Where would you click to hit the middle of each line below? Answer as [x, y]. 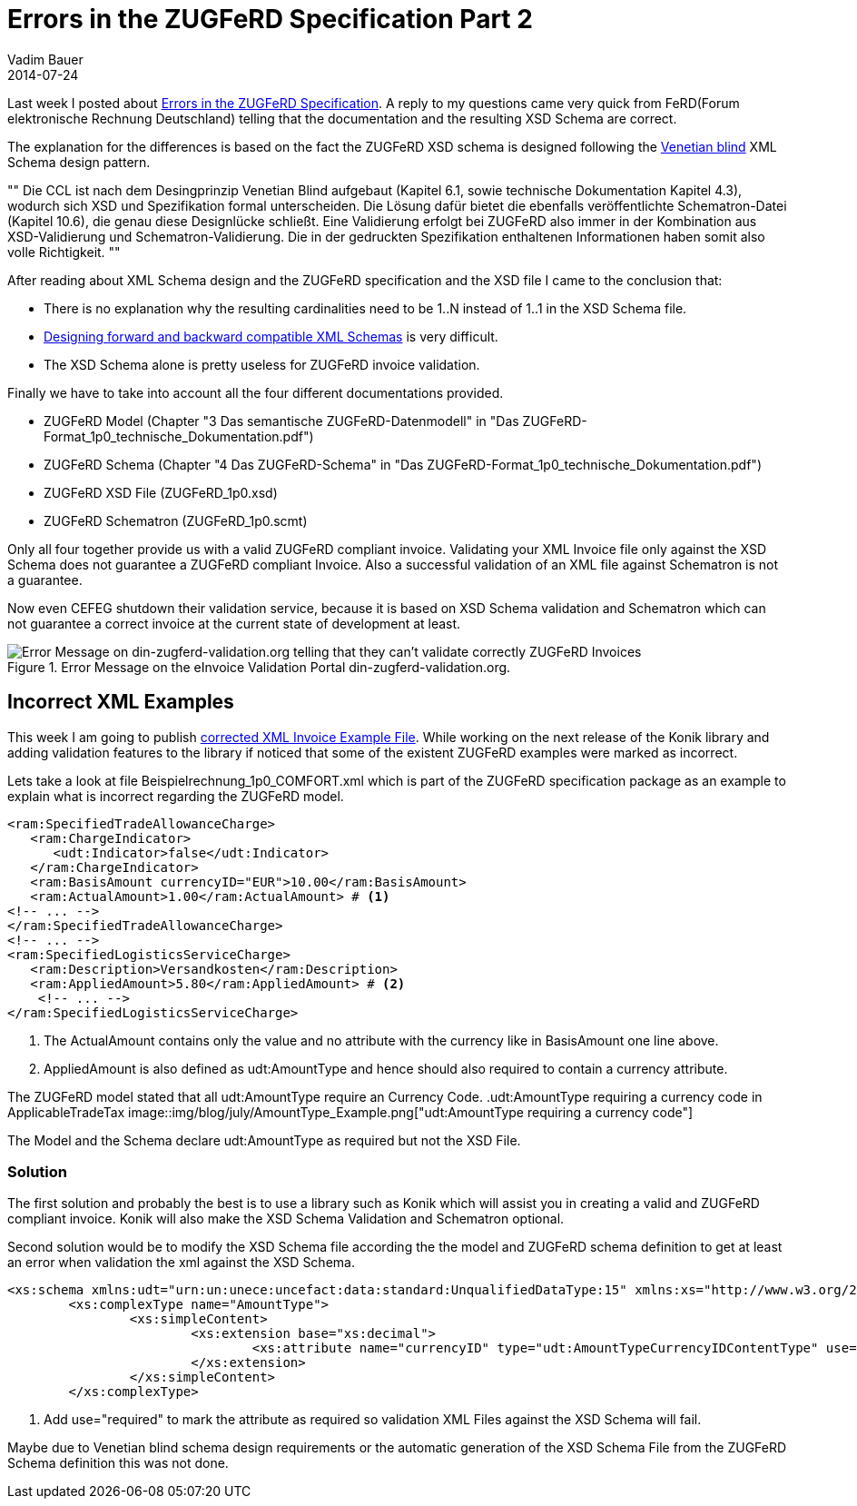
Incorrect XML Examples [121, 702]
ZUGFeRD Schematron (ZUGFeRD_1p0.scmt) [176, 520]
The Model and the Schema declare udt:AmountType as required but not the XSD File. [264, 1140]
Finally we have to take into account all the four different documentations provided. [256, 392]
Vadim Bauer [45, 59]
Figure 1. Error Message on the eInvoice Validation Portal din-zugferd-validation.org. [259, 667]
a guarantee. [45, 580]
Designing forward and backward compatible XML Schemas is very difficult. [271, 336]
